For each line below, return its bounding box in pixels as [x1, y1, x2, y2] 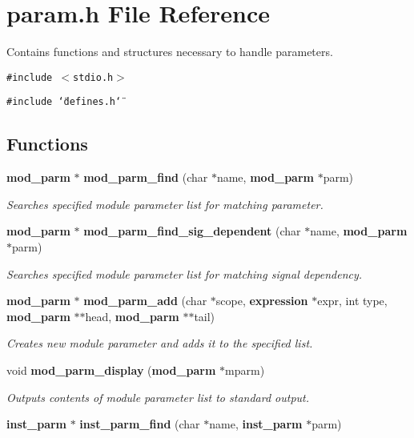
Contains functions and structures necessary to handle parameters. [6, 43, 333, 60]
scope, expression [215, 292, 308, 309]
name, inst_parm [209, 416, 303, 432]
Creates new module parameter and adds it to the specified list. [6, 335, 313, 352]
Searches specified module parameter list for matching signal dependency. [6, 265, 363, 282]
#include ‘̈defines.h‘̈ [6, 96, 122, 108]
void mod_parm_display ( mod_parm [6, 361, 216, 378]
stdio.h [73, 71, 114, 83]
